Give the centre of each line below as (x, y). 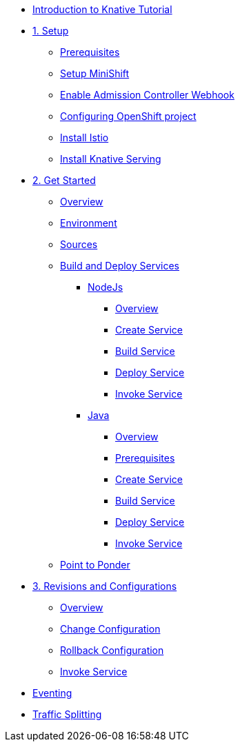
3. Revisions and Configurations (105, 586)
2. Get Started (64, 180)
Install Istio (84, 137)
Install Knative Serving (111, 159)
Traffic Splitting (67, 714)
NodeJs (106, 287)
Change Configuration (110, 629)
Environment (89, 223)
